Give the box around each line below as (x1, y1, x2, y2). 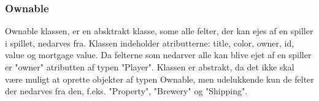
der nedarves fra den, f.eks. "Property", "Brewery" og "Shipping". (5, 84, 248, 97)
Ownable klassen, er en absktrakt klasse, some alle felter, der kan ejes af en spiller (5, 24, 313, 37)
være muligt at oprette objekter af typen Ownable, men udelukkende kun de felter (5, 72, 314, 85)
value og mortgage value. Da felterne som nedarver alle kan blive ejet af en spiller (5, 48, 312, 61)
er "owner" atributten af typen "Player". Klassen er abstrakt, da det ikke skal (5, 61, 294, 73)
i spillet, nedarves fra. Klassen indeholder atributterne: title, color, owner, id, (5, 36, 294, 49)
